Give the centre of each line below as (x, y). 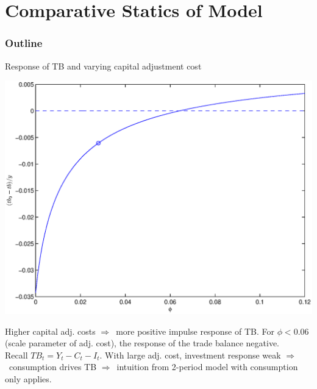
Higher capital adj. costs (50, 331)
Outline (24, 43)
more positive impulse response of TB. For (195, 331)
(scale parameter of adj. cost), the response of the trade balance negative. (142, 343)
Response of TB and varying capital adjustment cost (103, 66)
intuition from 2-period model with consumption (207, 367)
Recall (16, 355)
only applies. (28, 379)
